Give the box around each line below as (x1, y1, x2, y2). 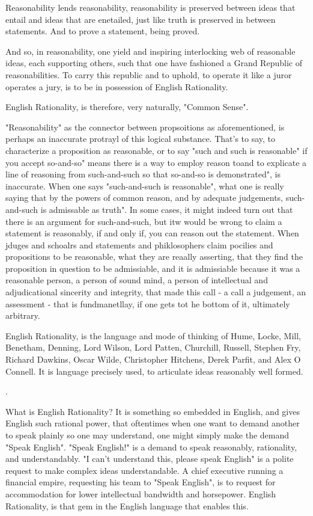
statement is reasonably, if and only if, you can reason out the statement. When (5, 227, 299, 239)
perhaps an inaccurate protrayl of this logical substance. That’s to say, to (5, 132, 276, 145)
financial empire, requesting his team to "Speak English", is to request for (5, 476, 276, 488)
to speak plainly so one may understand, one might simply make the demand (5, 429, 290, 441)
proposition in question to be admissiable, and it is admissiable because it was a (5, 262, 300, 274)
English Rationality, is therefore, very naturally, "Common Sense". (5, 100, 249, 113)
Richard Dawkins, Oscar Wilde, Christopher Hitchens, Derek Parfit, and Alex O (5, 353, 301, 366)
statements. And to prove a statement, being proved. (5, 25, 200, 37)
